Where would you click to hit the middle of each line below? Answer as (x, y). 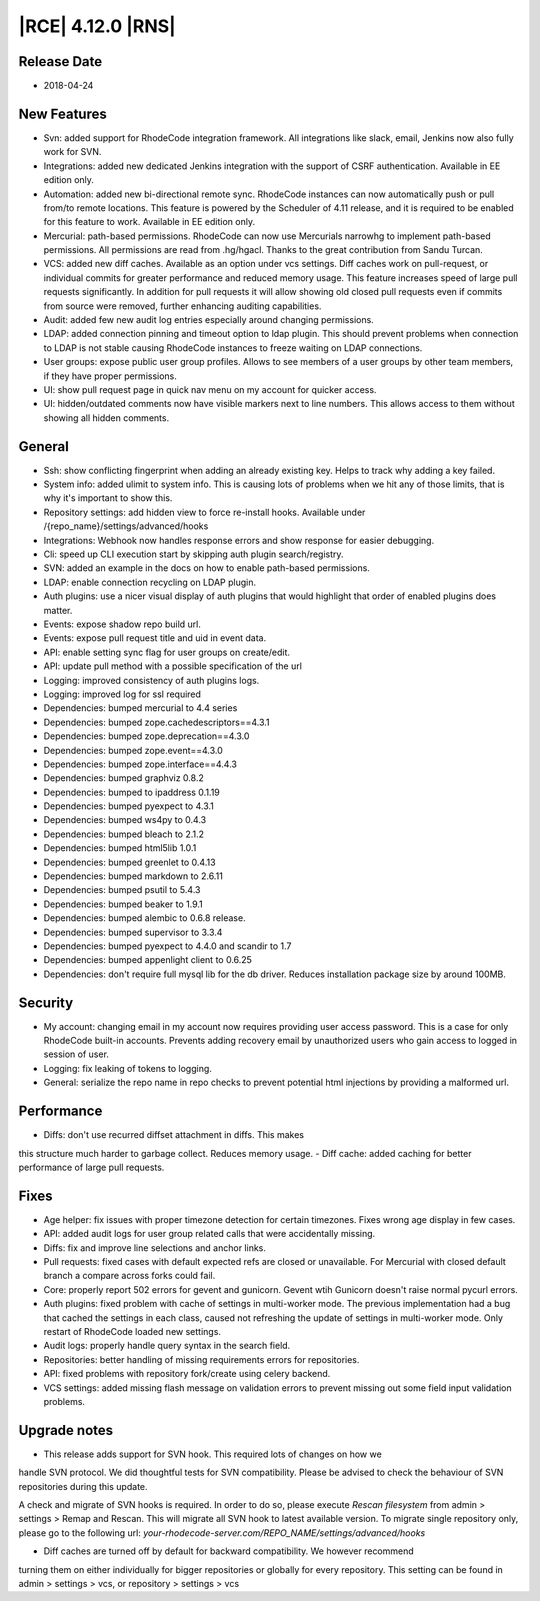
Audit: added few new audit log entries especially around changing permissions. (208, 320)
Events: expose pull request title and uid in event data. (155, 638)
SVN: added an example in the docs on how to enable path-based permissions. (206, 568)
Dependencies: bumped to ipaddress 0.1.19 (131, 792)
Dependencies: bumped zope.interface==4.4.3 (140, 764)
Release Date (60, 61)
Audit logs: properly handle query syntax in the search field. (167, 1346)
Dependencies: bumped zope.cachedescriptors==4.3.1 (156, 722)
